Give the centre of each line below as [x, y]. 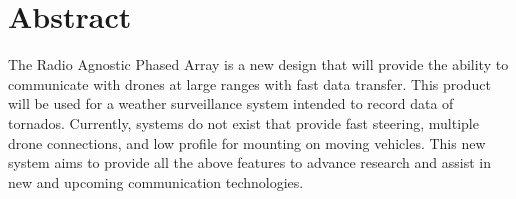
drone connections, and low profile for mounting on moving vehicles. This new [247, 142]
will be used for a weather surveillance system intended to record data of [231, 103]
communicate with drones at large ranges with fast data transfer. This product [249, 83]
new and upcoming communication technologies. [156, 181]
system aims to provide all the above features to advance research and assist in [249, 162]
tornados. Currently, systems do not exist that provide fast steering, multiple [243, 122]
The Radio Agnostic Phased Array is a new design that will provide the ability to [258, 64]
